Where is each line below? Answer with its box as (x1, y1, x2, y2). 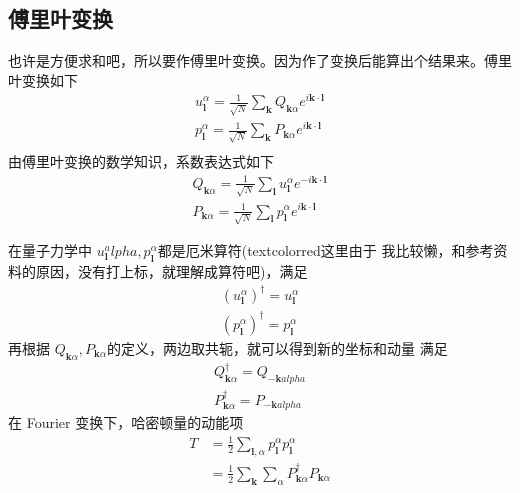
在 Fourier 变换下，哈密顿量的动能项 (8, 412, 244, 433)
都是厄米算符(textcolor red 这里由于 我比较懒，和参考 (157, 240, 494, 261)
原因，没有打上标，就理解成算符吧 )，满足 (35, 261, 308, 282)
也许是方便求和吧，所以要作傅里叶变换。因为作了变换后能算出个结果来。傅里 (8, 50, 512, 71)
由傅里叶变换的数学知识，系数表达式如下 (8, 151, 274, 172)
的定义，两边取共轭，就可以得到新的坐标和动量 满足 (107, 337, 448, 358)
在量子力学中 (8, 240, 92, 261)
